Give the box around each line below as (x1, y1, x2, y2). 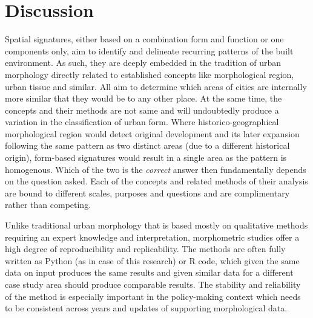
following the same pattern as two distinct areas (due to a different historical (5, 139, 290, 152)
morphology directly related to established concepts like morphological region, (5, 68, 294, 80)
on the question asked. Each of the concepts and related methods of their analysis (5, 175, 308, 187)
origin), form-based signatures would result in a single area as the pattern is (5, 151, 287, 164)
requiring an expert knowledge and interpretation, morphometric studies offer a (5, 230, 300, 243)
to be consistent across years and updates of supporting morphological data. (5, 302, 288, 314)
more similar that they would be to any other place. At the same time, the (5, 92, 282, 105)
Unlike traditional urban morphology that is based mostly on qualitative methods (5, 219, 308, 232)
